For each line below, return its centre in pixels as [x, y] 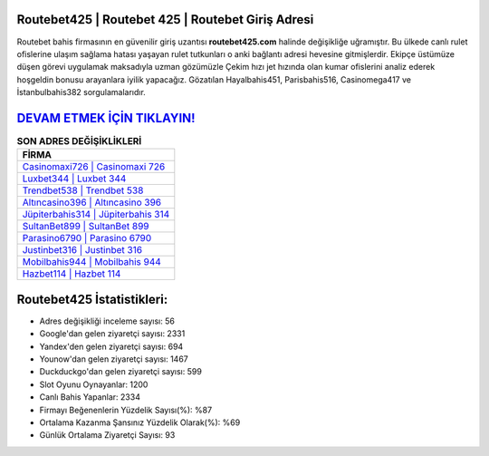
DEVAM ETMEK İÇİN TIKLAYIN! [106, 118]
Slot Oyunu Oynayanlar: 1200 [94, 384]
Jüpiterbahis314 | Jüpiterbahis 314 [96, 215]
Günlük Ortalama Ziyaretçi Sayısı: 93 [107, 435]
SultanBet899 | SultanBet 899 [86, 227]
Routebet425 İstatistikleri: [92, 299]
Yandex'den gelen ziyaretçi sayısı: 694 [111, 346]
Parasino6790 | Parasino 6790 [87, 238]
